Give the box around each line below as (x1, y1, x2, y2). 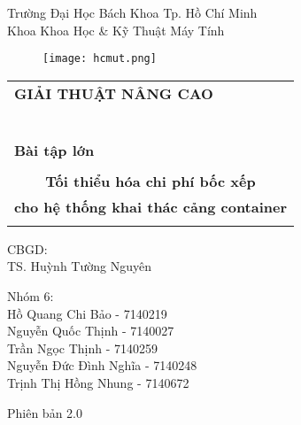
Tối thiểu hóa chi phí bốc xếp (45, 170, 256, 191)
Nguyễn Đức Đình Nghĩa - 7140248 (7, 356, 197, 375)
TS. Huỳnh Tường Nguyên (7, 257, 151, 275)
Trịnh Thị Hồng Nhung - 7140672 (7, 374, 189, 391)
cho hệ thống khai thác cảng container (14, 196, 288, 217)
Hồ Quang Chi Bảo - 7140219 (7, 304, 167, 322)
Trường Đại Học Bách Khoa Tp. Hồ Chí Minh (7, 4, 258, 21)
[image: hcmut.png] (42, 52, 157, 66)
